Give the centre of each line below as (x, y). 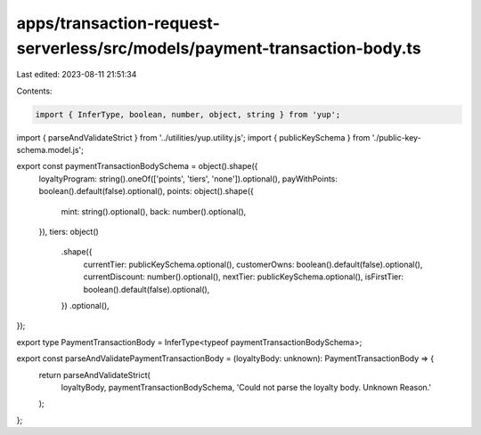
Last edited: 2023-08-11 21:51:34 (77, 75)
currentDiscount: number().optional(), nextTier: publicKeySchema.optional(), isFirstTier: (244, 277)
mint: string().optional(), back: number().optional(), (154, 211)
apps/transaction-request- (118, 23)
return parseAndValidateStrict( (94, 375)
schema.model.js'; (50, 150)
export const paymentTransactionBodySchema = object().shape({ (137, 166)
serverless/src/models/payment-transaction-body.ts (219, 48)
